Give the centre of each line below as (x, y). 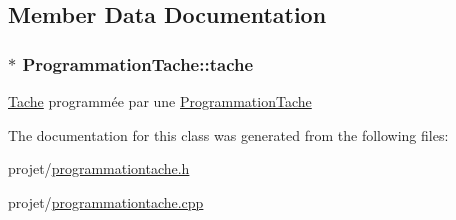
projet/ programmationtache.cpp (106, 201)
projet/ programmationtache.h (99, 168)
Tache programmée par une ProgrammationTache (160, 101)
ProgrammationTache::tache (138, 63)
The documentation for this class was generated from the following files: (228, 134)
